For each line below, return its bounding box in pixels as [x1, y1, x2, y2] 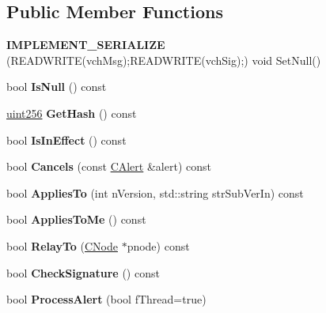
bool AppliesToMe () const [6, 211, 146, 228]
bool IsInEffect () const [6, 131, 127, 148]
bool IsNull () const [6, 78, 107, 95]
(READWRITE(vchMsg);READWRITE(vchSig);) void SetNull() [6, 51, 321, 68]
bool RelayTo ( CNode [6, 237, 118, 254]
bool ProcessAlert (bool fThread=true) [6, 291, 207, 307]
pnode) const [127, 237, 190, 254]
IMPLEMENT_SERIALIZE [6, 36, 165, 53]
